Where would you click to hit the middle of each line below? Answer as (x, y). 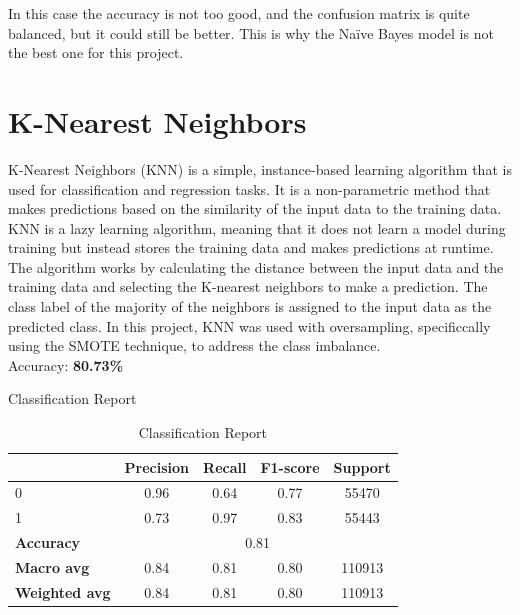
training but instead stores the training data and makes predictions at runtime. (251, 247)
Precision (157, 466)
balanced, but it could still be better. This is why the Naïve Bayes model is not (251, 32)
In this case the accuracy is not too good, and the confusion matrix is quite (239, 13)
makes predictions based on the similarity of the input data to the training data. (255, 208)
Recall (225, 466)
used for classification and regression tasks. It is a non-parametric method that (249, 188)
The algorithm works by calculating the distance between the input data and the (256, 266)
